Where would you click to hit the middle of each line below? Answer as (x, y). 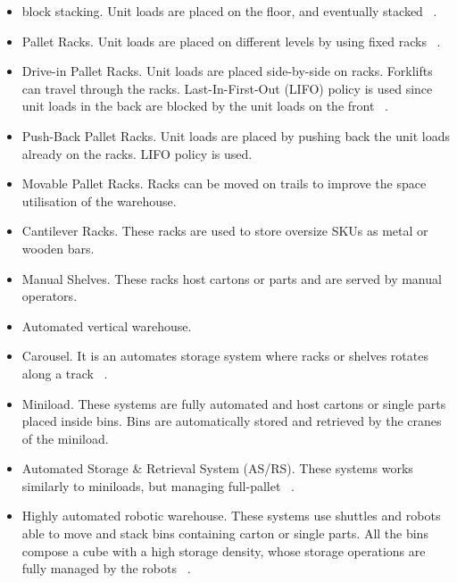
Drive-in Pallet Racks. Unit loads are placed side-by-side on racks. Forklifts (227, 71)
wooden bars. (58, 248)
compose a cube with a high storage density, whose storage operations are (224, 550)
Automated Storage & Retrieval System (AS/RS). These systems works (217, 468)
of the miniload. (65, 438)
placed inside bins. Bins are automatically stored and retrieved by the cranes (232, 421)
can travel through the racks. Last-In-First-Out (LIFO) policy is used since (227, 88)
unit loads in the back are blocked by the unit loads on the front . (205, 106)
